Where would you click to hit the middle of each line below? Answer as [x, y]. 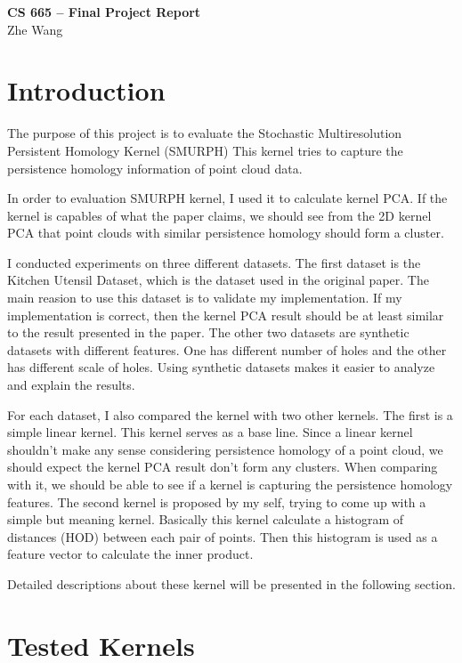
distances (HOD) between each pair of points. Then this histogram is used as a [223, 536]
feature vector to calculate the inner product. [130, 554]
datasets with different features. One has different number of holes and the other [227, 349]
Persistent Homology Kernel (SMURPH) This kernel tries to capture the [205, 150]
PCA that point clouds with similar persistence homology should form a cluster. [226, 233]
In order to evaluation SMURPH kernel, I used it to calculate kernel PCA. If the [227, 198]
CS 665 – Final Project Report [104, 12]
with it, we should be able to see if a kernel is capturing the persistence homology [230, 484]
